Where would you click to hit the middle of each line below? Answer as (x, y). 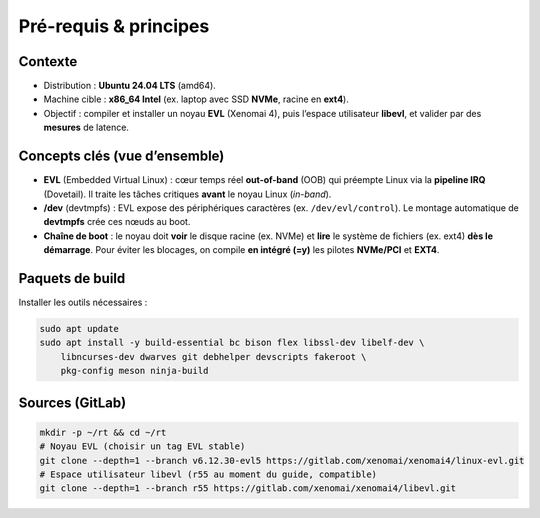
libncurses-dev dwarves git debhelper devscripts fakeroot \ (213, 356)
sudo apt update (79, 328)
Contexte (48, 61)
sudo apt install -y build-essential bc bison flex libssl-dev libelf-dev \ (232, 343)
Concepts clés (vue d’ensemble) (121, 156)
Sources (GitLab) (72, 402)
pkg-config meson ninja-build (134, 371)
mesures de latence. (86, 127)
